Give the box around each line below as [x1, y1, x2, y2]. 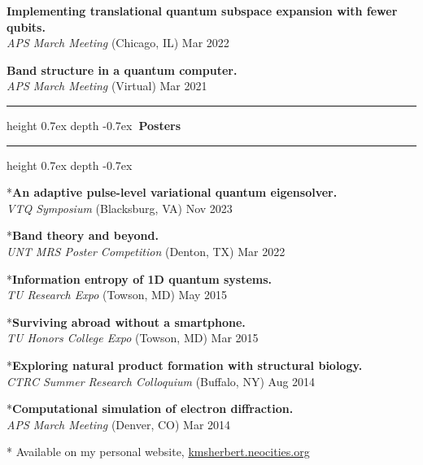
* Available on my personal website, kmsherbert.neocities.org [7, 443, 310, 460]
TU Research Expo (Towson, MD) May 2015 [7, 286, 228, 303]
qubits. [7, 18, 46, 35]
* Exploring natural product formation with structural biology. [7, 356, 363, 373]
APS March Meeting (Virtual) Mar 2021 [7, 77, 207, 94]
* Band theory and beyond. [7, 227, 159, 244]
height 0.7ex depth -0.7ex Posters [7, 116, 181, 133]
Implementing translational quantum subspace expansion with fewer [7, 2, 398, 19]
